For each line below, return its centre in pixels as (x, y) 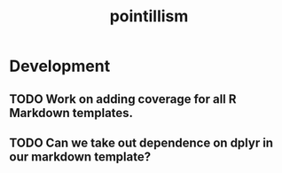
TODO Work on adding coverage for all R (123, 99)
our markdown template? (80, 157)
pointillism (149, 16)
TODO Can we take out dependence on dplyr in (141, 142)
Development (60, 66)
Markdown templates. (71, 113)
